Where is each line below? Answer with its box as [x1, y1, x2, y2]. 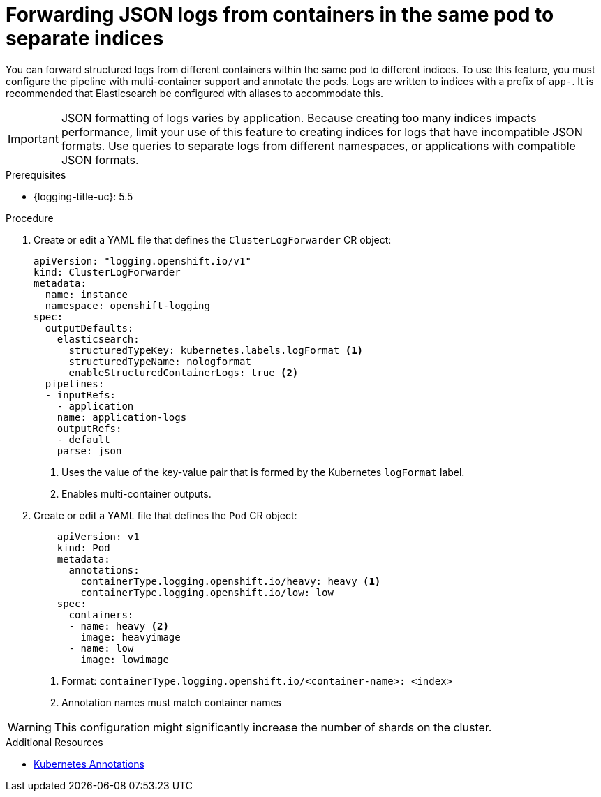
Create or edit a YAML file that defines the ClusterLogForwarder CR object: [34, 233, 392, 246]
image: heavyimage [80, 631, 181, 643]
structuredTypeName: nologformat [68, 355, 251, 367]
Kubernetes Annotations [34, 757, 144, 770]
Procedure [6, 211, 54, 224]
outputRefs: [57, 422, 122, 434]
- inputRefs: [45, 389, 117, 401]
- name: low [68, 642, 134, 654]
